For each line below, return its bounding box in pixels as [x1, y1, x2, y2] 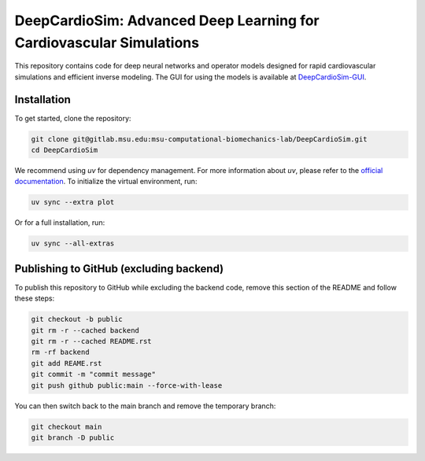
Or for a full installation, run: [14, 218, 105, 227]
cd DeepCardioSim [31, 146, 98, 155]
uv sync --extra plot [31, 197, 115, 207]
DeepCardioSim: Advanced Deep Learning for [14, 12, 320, 29]
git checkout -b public [31, 315, 124, 324]
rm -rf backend [31, 348, 90, 357]
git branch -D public [31, 433, 115, 442]
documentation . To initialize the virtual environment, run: [14, 177, 198, 186]
